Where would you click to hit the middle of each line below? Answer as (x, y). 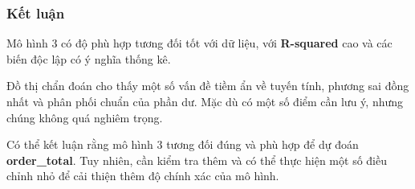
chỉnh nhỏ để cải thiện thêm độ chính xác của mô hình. (143, 176)
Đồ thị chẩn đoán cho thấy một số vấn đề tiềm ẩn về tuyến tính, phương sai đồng (208, 86)
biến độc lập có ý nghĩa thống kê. (89, 58)
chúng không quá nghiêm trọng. (85, 117)
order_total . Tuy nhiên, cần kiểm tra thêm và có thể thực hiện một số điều (197, 160)
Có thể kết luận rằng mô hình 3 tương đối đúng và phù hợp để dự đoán (183, 144)
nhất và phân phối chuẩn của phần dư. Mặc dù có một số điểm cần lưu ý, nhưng (205, 101)
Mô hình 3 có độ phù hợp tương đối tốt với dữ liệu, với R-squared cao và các (199, 43)
